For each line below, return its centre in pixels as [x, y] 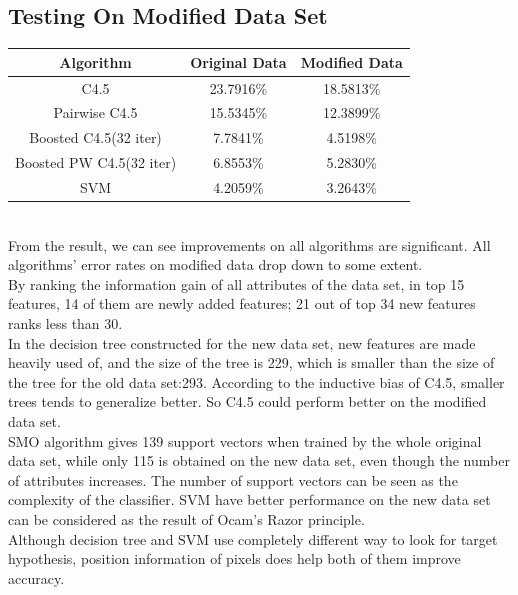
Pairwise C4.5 [95, 112]
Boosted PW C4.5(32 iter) [96, 162]
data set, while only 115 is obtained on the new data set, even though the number [259, 460]
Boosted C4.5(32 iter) [95, 137]
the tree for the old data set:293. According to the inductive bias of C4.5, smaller [256, 381]
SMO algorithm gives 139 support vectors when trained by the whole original [245, 440]
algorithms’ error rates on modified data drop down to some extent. [215, 264]
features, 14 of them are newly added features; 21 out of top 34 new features [242, 303]
